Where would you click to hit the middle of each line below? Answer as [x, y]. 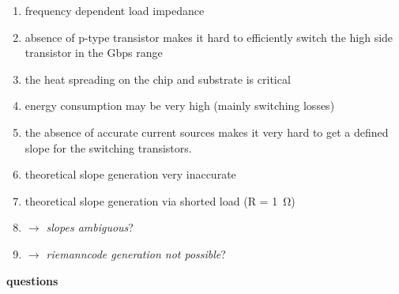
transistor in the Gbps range [94, 53]
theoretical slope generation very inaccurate [130, 174]
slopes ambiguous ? [90, 227]
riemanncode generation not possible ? [136, 253]
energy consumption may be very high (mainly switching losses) [180, 106]
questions [32, 280]
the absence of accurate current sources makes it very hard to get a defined [207, 132]
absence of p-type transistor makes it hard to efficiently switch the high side [209, 37]
